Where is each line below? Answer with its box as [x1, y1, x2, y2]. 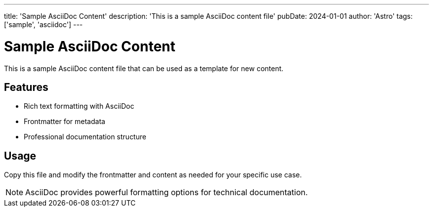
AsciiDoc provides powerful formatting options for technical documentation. [25, 187, 308, 198]
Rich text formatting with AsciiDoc [24, 102, 134, 111]
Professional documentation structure [24, 132, 146, 141]
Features [4, 81, 48, 93]
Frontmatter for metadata [24, 117, 105, 126]
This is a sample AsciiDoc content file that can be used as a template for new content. [4, 64, 284, 73]
